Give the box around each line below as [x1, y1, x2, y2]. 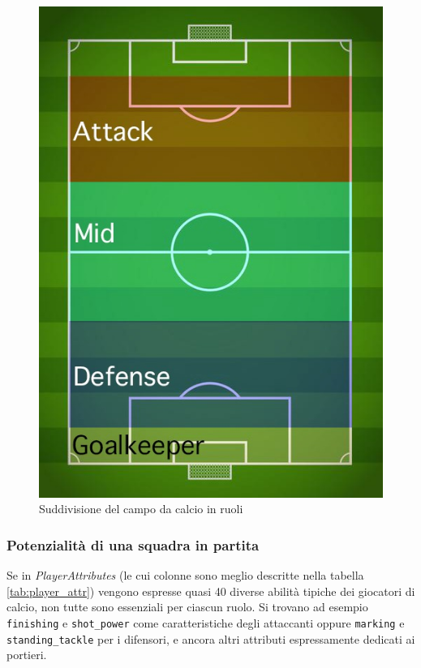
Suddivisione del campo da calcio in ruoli [39, 500, 243, 517]
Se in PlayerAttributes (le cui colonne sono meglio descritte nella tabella [6, 567, 364, 584]
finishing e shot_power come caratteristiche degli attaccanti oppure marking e [6, 614, 405, 631]
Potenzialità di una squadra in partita [6, 534, 260, 555]
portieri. [6, 646, 47, 663]
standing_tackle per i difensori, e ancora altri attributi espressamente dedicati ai [6, 630, 415, 647]
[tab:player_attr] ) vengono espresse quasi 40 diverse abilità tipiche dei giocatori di [6, 582, 415, 599]
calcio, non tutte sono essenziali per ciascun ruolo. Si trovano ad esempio [6, 598, 368, 615]
